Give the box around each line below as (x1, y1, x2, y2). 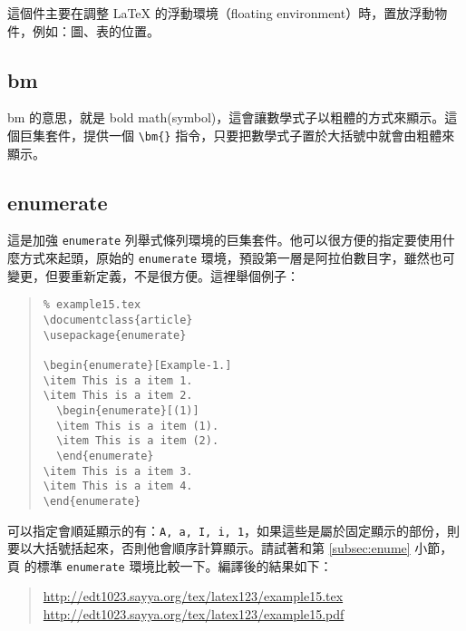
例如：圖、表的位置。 (32, 21, 160, 40)
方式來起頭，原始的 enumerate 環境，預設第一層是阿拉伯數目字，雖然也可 (19, 248, 455, 267)
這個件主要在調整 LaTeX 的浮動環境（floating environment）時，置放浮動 (7, 4, 435, 22)
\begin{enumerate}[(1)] (56, 403, 199, 417)
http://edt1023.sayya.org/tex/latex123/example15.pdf (43, 605, 345, 624)
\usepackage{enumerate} (43, 328, 187, 342)
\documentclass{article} (43, 314, 193, 326)
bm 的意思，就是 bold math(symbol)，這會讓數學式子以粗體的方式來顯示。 (7, 108, 445, 127)
